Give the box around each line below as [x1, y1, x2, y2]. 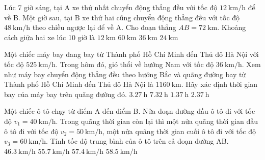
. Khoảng [217, 22, 246, 33]
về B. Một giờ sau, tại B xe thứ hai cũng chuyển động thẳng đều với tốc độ [4, 12, 240, 22]
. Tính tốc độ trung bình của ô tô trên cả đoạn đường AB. [46, 136, 229, 146]
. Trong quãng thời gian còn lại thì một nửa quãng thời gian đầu [56, 115, 258, 126]
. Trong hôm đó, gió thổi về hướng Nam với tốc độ [56, 58, 214, 69]
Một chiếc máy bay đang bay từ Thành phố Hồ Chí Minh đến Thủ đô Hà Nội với [4, 49, 259, 59]
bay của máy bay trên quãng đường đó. [4, 88, 127, 99]
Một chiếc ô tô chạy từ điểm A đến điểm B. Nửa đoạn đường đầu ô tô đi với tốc [4, 106, 255, 116]
